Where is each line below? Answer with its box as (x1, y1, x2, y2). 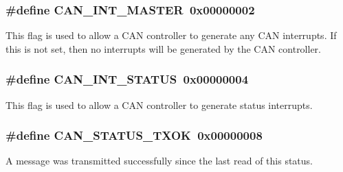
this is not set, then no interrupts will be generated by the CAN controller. (5, 41, 322, 56)
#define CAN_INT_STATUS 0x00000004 (5, 71, 249, 88)
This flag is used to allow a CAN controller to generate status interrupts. (5, 97, 313, 112)
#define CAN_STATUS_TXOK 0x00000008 (5, 127, 263, 144)
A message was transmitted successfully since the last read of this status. (5, 153, 313, 168)
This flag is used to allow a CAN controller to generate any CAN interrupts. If (5, 28, 337, 42)
